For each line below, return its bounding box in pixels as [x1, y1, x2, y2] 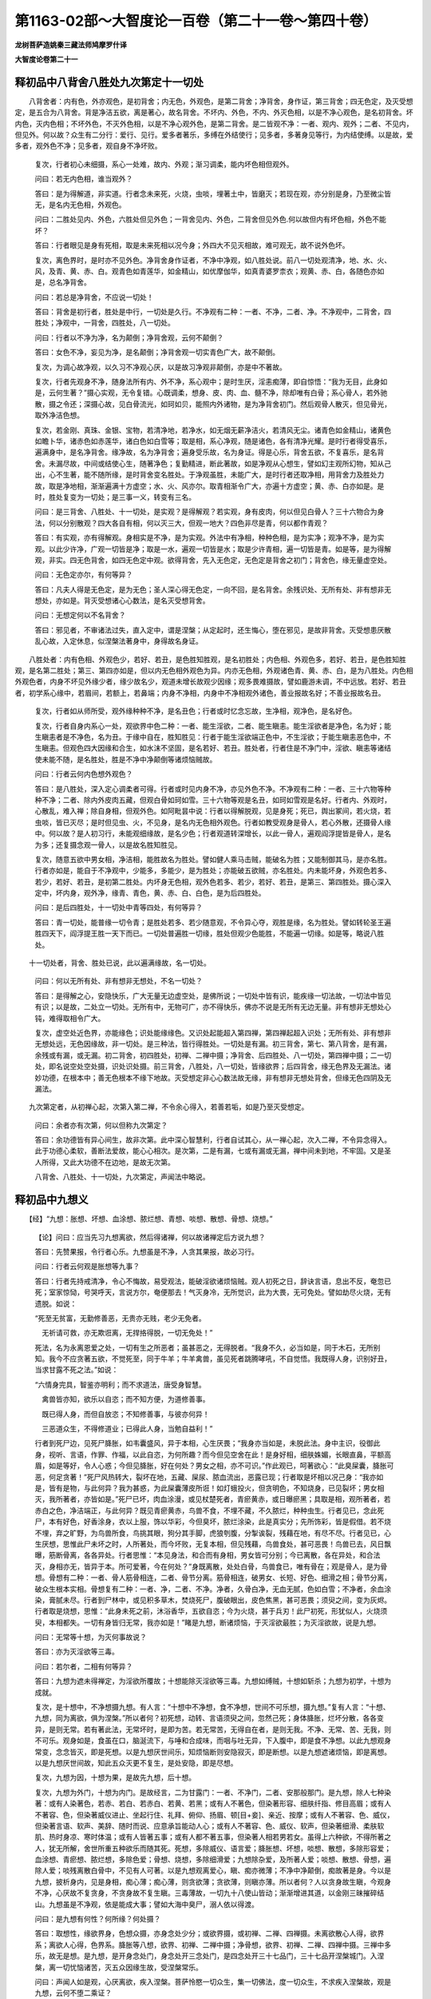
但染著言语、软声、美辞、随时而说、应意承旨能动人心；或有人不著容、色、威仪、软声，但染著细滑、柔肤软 [34, 1821, 385, 1830]
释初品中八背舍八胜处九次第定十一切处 [14, 75, 204, 89]
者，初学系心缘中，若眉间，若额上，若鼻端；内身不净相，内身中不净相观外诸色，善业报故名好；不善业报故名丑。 [14, 688, 386, 697]
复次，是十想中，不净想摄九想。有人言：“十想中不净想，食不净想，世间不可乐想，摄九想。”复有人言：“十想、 [34, 1702, 390, 1712]
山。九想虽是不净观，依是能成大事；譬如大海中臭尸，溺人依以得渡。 [34, 1899, 259, 1909]
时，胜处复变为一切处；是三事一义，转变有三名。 [34, 492, 196, 501]
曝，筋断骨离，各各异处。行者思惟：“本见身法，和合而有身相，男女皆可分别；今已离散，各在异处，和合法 [34, 1550, 381, 1560]
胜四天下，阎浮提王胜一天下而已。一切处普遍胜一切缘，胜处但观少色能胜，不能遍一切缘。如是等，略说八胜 [34, 928, 385, 939]
